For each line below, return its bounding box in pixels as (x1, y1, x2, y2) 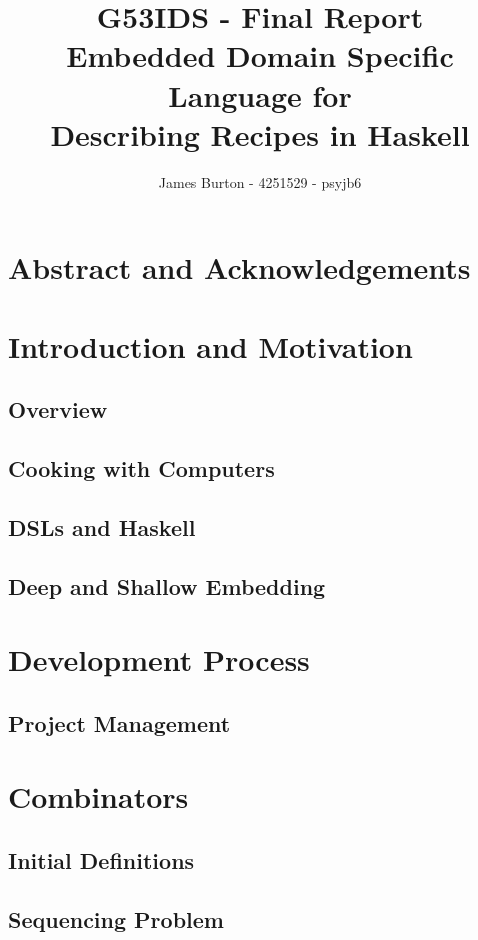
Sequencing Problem (8, 903, 224, 934)
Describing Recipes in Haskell (50, 113, 470, 154)
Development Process (8, 639, 310, 680)
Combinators (8, 776, 189, 817)
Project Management (8, 707, 231, 738)
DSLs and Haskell (8, 511, 196, 542)
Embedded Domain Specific (66, 35, 454, 76)
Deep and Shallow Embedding (8, 570, 326, 601)
